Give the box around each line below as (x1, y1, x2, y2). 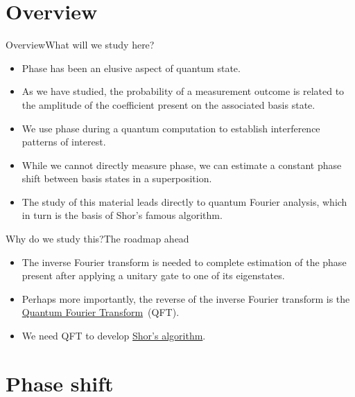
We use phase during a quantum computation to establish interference (21, 121, 320, 135)
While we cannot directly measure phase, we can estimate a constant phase (21, 157, 342, 172)
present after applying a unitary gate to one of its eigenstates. (21, 268, 285, 283)
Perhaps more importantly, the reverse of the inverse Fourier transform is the (21, 291, 350, 306)
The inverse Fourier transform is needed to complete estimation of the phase (21, 254, 347, 269)
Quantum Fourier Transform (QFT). (21, 305, 180, 319)
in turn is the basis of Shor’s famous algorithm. (21, 208, 223, 222)
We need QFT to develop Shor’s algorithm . (21, 328, 206, 343)
